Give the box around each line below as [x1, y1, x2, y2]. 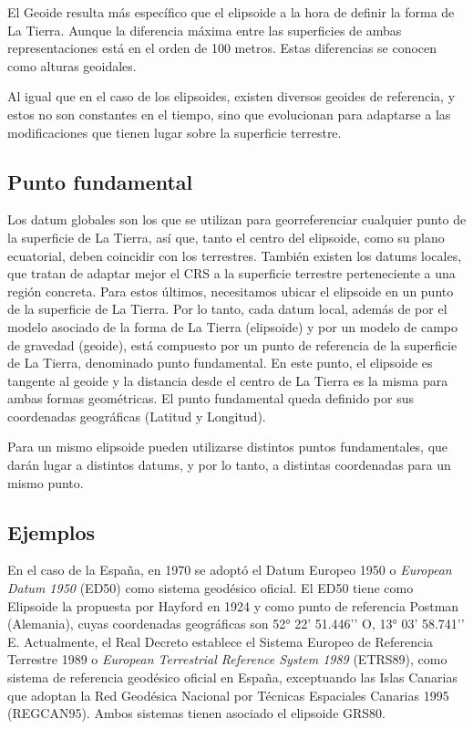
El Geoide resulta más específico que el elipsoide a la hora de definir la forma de [7, 3, 455, 21]
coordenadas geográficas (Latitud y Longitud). [7, 406, 266, 425]
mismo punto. [7, 473, 84, 492]
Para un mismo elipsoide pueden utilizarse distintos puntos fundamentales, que [7, 437, 448, 456]
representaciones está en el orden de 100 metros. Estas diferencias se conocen [7, 38, 437, 57]
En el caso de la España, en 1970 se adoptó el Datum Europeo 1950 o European [7, 560, 452, 579]
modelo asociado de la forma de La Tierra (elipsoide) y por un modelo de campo [7, 317, 458, 336]
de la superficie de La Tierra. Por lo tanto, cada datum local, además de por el [7, 299, 447, 318]
